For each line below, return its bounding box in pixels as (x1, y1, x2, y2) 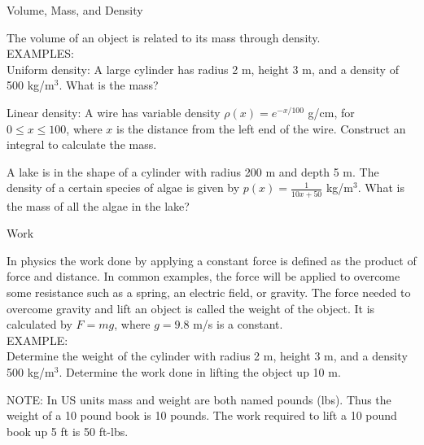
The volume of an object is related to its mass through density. (7, 28, 321, 46)
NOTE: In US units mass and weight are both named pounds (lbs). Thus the (7, 390, 391, 408)
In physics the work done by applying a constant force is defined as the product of (7, 251, 417, 268)
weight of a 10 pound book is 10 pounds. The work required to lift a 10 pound (7, 407, 397, 424)
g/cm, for (308, 103, 355, 120)
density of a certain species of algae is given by (7, 179, 240, 196)
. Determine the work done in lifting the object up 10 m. (59, 364, 341, 380)
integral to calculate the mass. (7, 136, 157, 153)
